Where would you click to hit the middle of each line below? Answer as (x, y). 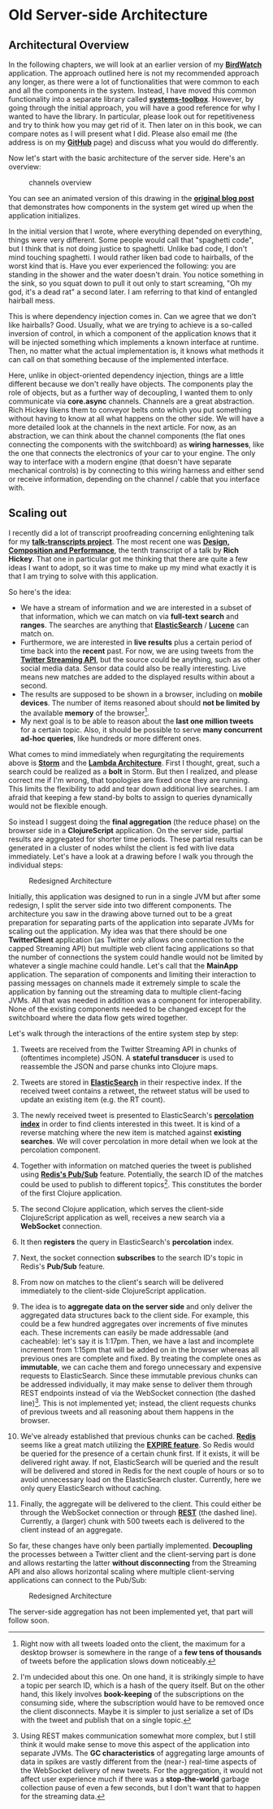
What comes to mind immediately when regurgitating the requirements (127, 754)
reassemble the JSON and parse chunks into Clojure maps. (119, 1067)
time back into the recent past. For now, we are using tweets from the (137, 651)
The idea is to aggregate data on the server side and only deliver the (136, 1307)
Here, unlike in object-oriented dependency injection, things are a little (126, 375)
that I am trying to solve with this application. (83, 576)
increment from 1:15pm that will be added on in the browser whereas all (139, 1350)
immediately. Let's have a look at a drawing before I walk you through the (131, 857)
